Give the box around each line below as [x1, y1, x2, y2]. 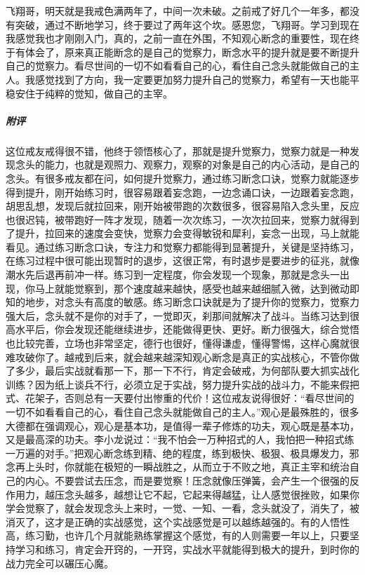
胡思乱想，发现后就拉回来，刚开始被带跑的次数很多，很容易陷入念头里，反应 [6, 198, 359, 213]
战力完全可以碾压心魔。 [6, 555, 114, 570]
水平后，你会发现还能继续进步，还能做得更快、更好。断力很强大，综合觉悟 [15, 322, 359, 337]
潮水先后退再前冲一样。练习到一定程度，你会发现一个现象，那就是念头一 [6, 267, 340, 282]
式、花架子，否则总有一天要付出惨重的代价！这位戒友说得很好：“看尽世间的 [6, 391, 354, 405]
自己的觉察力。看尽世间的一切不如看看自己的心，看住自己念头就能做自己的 [6, 58, 350, 73]
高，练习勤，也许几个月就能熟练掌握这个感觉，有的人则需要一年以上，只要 [6, 528, 350, 543]
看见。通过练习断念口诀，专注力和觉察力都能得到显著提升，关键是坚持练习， [6, 239, 359, 254]
